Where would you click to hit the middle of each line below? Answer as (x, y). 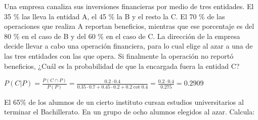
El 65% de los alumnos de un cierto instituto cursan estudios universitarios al (124, 102)
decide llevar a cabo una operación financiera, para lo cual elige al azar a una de (128, 46)
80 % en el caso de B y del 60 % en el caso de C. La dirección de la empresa (122, 36)
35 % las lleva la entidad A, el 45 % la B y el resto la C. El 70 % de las (115, 16)
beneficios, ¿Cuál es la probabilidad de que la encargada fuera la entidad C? (122, 66)
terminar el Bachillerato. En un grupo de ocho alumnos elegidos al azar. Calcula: (130, 112)
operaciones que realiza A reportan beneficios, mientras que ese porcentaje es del (129, 26)
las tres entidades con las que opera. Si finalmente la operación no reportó (119, 55)
